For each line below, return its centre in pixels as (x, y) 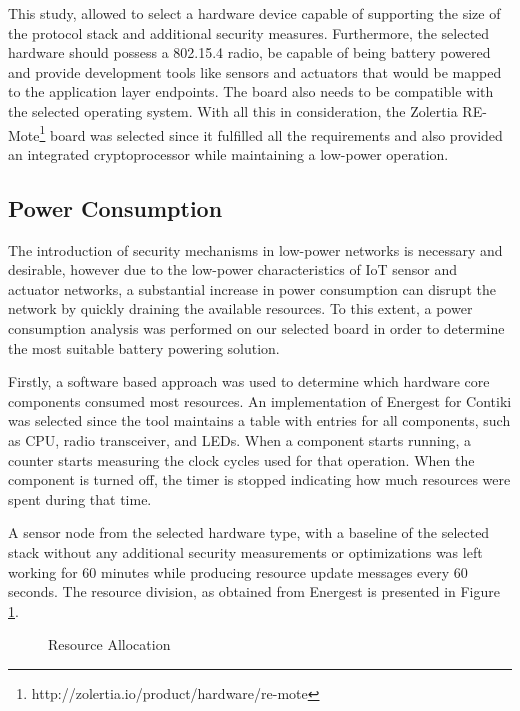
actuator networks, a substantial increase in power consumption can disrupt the (252, 288)
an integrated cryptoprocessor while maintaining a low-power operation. (228, 153)
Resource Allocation (109, 644)
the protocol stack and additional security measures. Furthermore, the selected (249, 32)
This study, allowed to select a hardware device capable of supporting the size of (254, 13)
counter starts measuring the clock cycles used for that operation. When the (241, 459)
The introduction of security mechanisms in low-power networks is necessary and (255, 249)
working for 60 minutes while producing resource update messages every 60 (238, 571)
